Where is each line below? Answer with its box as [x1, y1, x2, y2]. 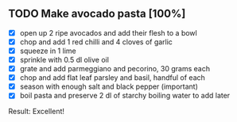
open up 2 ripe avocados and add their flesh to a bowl [19, 28, 197, 37]
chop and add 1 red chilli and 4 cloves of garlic [19, 36, 173, 47]
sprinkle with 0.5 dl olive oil [19, 55, 110, 64]
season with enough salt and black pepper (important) [19, 82, 199, 91]
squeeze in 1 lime [19, 46, 77, 55]
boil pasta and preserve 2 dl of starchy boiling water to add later [19, 91, 231, 101]
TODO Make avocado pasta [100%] [8, 7, 186, 21]
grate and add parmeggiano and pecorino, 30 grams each [19, 64, 211, 74]
